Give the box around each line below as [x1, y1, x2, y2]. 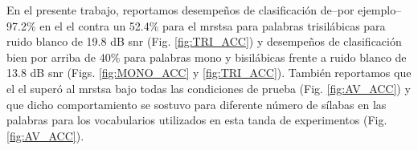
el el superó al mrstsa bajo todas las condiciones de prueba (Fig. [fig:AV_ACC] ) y [6, 79, 411, 96]
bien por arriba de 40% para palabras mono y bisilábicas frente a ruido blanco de [6, 48, 407, 65]
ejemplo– [358, 2, 402, 18]
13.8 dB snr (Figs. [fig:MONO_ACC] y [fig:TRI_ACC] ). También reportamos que [6, 64, 412, 81]
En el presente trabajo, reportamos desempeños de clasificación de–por [6, 2, 354, 18]
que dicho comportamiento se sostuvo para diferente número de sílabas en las [6, 95, 387, 112]
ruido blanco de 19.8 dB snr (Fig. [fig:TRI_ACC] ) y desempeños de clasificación [6, 33, 402, 50]
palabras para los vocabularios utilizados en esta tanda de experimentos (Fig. [6, 111, 387, 128]
